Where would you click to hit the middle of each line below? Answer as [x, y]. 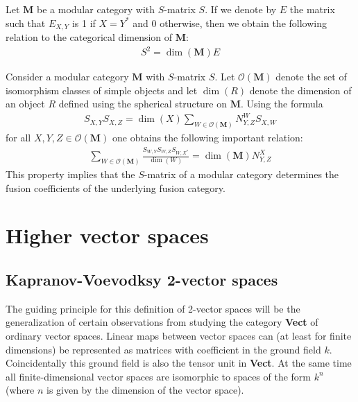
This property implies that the [70, 174]
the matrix [312, 9]
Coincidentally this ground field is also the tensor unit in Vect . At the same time [179, 363]
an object [25, 104]
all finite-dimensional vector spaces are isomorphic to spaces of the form [159, 376]
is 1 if [84, 23]
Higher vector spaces [107, 235]
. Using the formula [282, 104]
